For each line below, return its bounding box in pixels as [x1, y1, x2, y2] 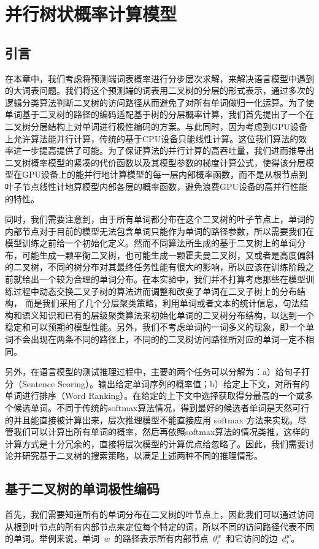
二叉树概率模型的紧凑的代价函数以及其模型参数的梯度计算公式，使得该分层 [5, 156, 306, 168]
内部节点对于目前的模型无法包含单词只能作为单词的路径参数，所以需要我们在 [5, 224, 314, 237]
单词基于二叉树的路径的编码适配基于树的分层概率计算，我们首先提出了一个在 [5, 108, 314, 121]
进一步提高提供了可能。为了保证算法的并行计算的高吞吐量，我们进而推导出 [13, 144, 314, 157]
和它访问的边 [226, 532, 278, 545]
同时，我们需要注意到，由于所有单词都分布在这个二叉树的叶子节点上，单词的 [5, 213, 314, 225]
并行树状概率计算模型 [5, 1, 177, 26]
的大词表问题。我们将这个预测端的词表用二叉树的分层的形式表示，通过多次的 [5, 84, 314, 97]
